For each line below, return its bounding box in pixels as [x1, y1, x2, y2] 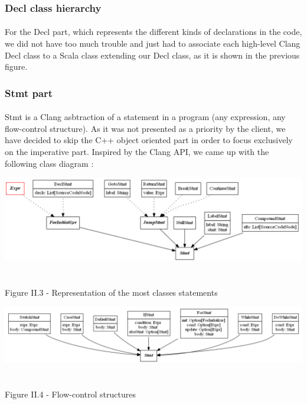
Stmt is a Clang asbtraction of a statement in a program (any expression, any [5, 111, 286, 123]
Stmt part [5, 85, 53, 100]
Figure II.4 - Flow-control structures [5, 387, 136, 400]
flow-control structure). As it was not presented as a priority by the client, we [5, 122, 286, 134]
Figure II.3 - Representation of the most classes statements [5, 286, 218, 298]
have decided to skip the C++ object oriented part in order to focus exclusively [5, 134, 293, 146]
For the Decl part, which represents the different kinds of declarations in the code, [5, 25, 302, 38]
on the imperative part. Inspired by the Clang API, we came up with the [5, 146, 269, 158]
